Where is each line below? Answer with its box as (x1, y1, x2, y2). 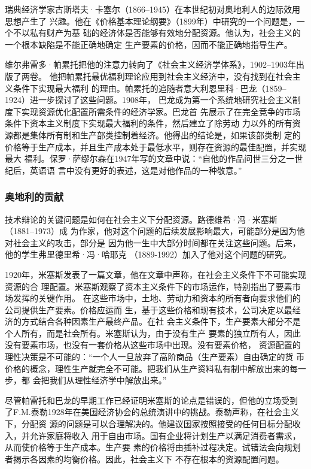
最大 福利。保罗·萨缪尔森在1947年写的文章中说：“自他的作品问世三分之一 (5, 152, 295, 165)
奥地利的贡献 (5, 189, 64, 204)
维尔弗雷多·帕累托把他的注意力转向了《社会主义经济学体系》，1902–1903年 (5, 58, 296, 71)
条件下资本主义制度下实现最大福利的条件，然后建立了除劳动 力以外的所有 (5, 117, 292, 129)
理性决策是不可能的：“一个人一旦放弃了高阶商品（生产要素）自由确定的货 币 (5, 350, 305, 363)
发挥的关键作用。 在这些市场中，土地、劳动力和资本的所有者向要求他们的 (13, 292, 301, 304)
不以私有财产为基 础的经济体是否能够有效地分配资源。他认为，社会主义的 (13, 26, 301, 39)
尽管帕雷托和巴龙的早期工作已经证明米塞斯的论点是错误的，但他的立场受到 (5, 394, 298, 406)
